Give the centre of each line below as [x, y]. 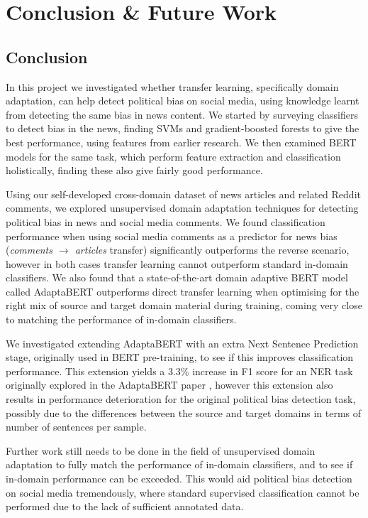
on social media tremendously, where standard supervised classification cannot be [183, 492]
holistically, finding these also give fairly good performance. [134, 170]
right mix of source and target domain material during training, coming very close [184, 305]
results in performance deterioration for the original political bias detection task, [181, 399]
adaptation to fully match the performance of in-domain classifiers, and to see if [179, 464]
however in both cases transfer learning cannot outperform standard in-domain [177, 263]
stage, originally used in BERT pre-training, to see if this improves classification [180, 357]
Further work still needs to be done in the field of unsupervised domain [161, 450]
